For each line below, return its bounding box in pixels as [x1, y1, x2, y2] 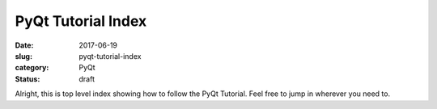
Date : [15, 40, 34, 50]
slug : [15, 51, 32, 61]
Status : [15, 73, 40, 84]
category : [15, 63, 49, 73]
